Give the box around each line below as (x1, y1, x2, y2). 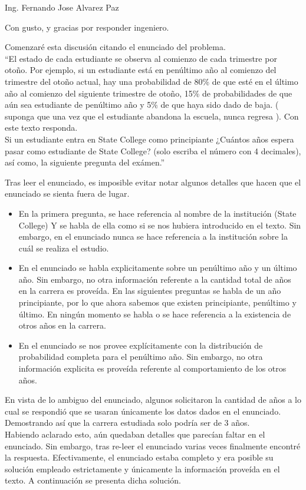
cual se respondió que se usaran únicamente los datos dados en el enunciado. (5, 405, 281, 417)
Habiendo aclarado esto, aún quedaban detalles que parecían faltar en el (5, 428, 265, 440)
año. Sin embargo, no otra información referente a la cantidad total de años (18, 273, 291, 285)
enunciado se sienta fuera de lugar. (5, 187, 130, 200)
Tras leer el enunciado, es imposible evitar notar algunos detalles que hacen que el (5, 176, 301, 188)
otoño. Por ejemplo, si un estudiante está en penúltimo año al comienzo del (5, 64, 277, 76)
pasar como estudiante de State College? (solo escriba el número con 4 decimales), (5, 144, 301, 157)
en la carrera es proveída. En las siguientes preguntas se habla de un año (18, 284, 281, 297)
